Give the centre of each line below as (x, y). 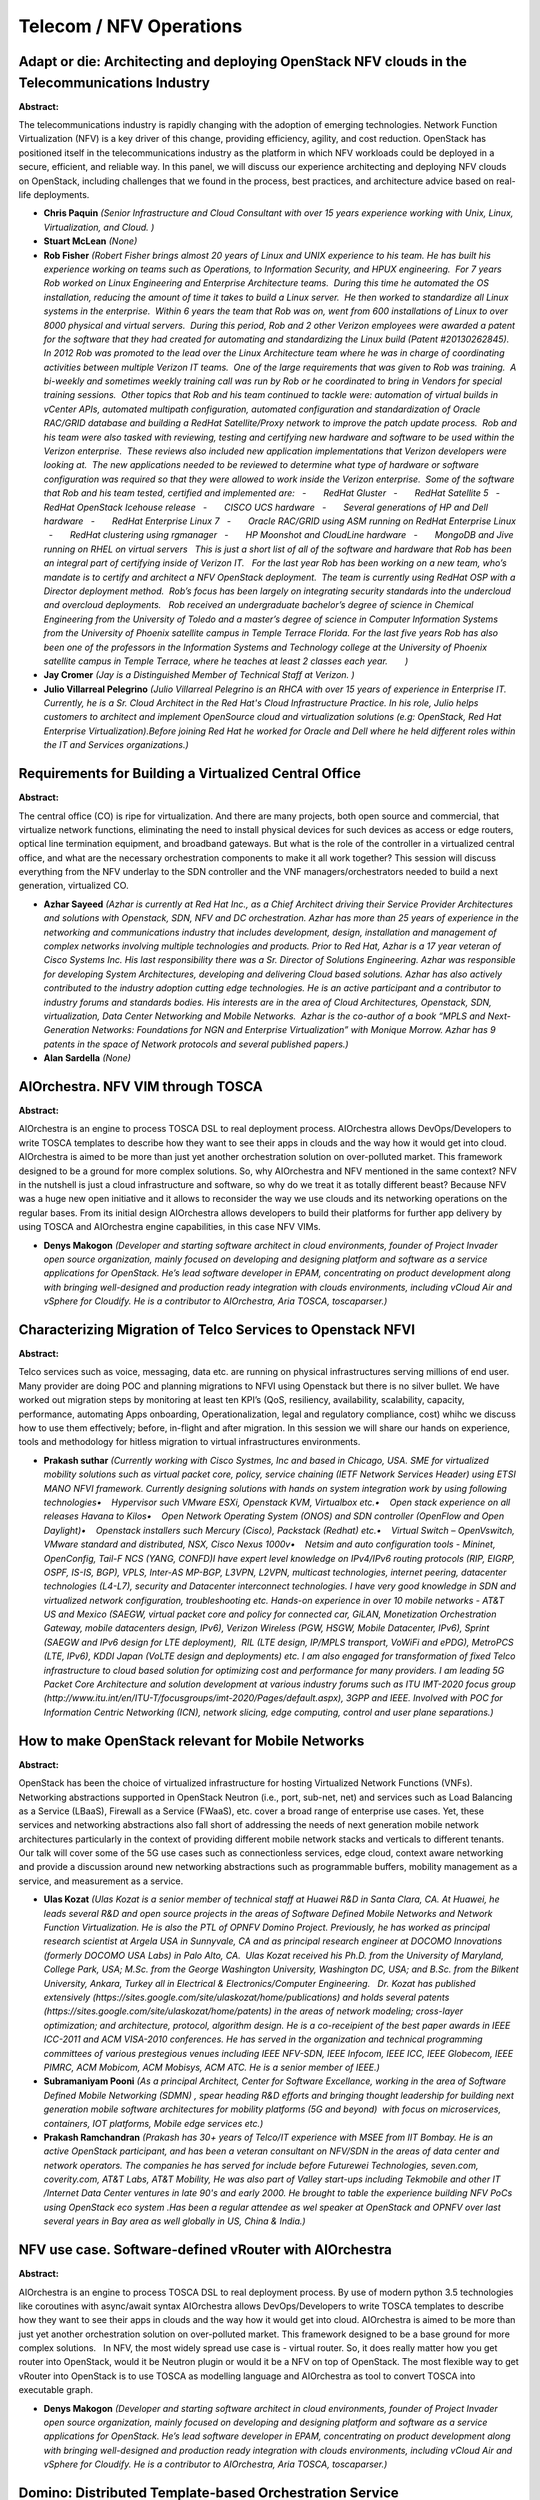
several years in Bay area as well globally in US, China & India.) (174, 2221)
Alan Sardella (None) (87, 1058)
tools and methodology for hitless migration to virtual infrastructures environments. (189, 1442)
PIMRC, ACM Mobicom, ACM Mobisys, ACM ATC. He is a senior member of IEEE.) (211, 2067)
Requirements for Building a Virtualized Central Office (190, 773)
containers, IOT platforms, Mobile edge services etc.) (153, 2123)
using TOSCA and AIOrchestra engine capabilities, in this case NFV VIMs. (170, 1227)
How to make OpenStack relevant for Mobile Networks (191, 1740)
